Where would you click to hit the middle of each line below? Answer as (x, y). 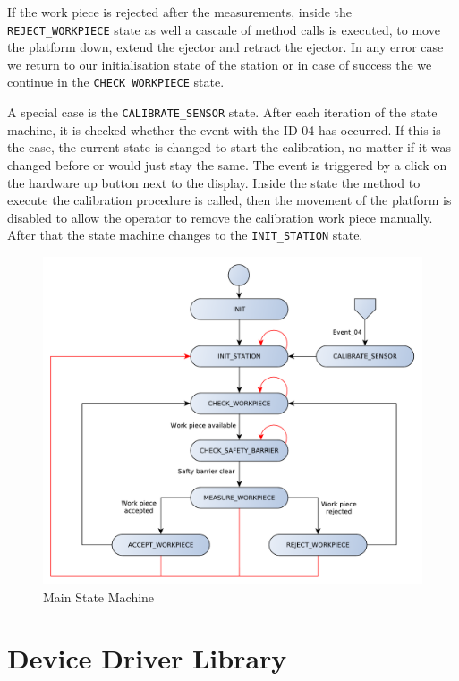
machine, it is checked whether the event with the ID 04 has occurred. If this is (224, 129)
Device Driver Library (147, 658)
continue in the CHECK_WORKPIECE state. (116, 82)
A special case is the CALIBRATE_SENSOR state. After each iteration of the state (222, 112)
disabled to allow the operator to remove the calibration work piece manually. (220, 217)
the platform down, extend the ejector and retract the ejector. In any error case (225, 47)
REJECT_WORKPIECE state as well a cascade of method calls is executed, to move (224, 29)
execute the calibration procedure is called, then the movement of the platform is (229, 200)
